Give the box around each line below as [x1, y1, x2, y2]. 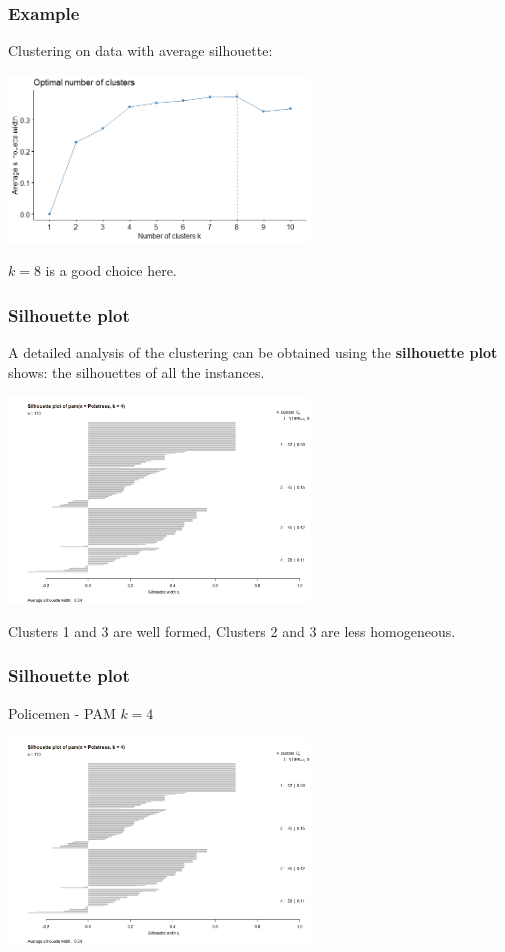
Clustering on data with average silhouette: [8, 40, 273, 61]
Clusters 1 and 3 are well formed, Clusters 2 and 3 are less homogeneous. [8, 620, 456, 641]
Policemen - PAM [8, 702, 116, 723]
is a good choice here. [45, 260, 177, 281]
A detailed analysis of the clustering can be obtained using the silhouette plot [8, 341, 498, 362]
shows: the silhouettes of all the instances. [8, 361, 265, 382]
